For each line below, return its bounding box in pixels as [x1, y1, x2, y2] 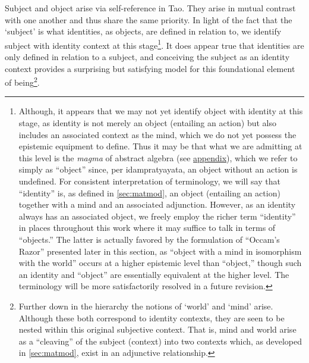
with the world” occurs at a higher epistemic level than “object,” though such [18, 256, 302, 269]
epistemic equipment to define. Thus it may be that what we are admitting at [18, 140, 302, 152]
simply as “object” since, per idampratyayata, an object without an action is [18, 163, 298, 176]
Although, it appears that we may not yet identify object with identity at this [18, 105, 303, 117]
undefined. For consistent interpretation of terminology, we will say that [18, 175, 280, 187]
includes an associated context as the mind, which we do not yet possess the [18, 128, 297, 140]
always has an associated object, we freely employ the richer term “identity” [18, 209, 296, 222]
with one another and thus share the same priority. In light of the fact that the [5, 13, 292, 26]
